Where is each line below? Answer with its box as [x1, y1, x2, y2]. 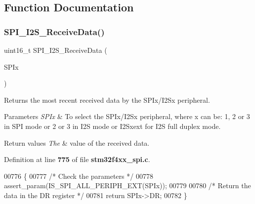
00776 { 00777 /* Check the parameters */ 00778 [4, 170, 153, 181]
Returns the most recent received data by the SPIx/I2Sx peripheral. [4, 94, 210, 105]
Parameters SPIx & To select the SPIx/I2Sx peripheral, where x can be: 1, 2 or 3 [4, 111, 250, 122]
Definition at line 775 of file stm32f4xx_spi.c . [4, 154, 150, 164]
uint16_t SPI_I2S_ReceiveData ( [4, 45, 107, 55]
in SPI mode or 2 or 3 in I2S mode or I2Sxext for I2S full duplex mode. [4, 121, 221, 131]
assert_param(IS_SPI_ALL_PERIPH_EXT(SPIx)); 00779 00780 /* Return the [4, 180, 251, 191]
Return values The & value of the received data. [4, 137, 150, 148]
